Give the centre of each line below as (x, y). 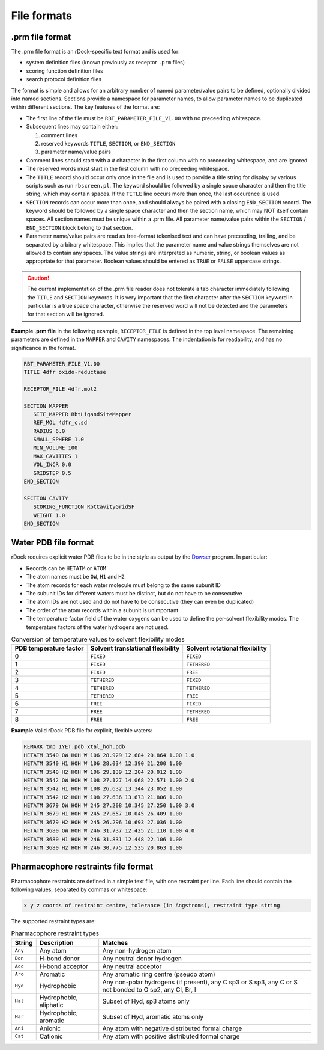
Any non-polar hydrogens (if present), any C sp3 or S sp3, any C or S (200, 982)
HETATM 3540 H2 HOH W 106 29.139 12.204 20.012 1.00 (103, 772)
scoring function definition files (64, 71)
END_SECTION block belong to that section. (79, 227)
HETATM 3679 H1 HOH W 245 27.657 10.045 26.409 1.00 (103, 814)
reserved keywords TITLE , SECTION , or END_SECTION (108, 143)
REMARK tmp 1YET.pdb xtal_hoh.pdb (74, 747)
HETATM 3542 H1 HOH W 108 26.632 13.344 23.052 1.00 (103, 789)
